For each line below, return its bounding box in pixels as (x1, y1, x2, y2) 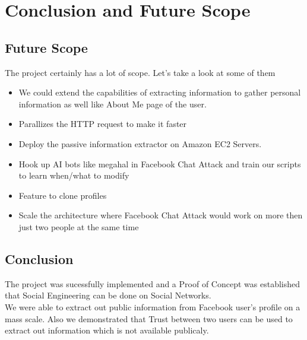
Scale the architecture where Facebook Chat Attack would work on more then (18, 209, 303, 221)
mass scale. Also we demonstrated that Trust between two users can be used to (5, 312, 293, 325)
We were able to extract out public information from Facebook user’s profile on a (5, 300, 300, 313)
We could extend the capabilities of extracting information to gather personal (18, 86, 301, 98)
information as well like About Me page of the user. (18, 97, 207, 110)
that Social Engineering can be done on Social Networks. (5, 289, 211, 301)
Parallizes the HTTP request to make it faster (18, 117, 187, 130)
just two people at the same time (18, 220, 139, 233)
